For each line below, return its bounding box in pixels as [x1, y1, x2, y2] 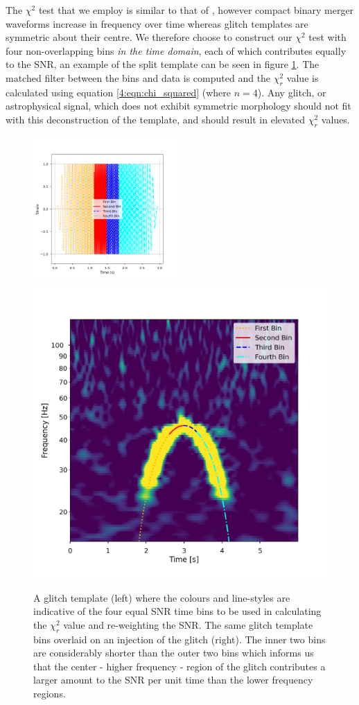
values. [321, 112, 350, 126]
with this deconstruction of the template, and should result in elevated [6, 112, 306, 126]
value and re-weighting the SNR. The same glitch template [63, 617, 313, 632]
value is [286, 70, 319, 85]
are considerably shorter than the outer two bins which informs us [33, 645, 314, 660]
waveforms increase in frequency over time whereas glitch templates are [6, 16, 308, 31]
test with [308, 30, 347, 44]
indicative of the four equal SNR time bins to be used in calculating [33, 604, 322, 618]
